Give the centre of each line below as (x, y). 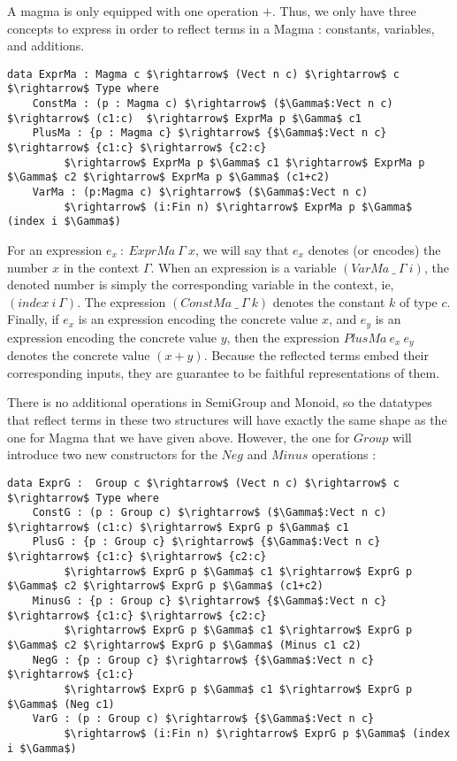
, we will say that (242, 250)
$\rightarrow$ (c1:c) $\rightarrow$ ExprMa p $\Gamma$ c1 (184, 118)
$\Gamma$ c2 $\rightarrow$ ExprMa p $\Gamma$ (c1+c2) (169, 177)
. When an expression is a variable (244, 267)
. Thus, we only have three (344, 11)
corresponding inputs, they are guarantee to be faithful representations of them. (224, 372)
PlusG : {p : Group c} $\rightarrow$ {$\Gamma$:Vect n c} (206, 542)
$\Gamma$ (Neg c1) (61, 704)
